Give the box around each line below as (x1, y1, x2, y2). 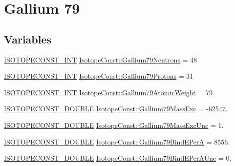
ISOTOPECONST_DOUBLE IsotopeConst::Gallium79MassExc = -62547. (4, 104, 228, 114)
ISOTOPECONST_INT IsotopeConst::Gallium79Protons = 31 (4, 71, 193, 81)
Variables (4, 31, 52, 46)
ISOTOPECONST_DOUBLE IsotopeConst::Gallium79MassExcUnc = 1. (4, 120, 224, 130)
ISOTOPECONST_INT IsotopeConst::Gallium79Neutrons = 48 (4, 54, 197, 64)
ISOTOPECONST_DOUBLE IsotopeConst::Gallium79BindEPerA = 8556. (4, 136, 230, 146)
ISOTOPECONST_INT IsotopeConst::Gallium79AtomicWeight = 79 (4, 87, 213, 97)
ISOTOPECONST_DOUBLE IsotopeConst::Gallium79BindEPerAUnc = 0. (4, 153, 232, 163)
